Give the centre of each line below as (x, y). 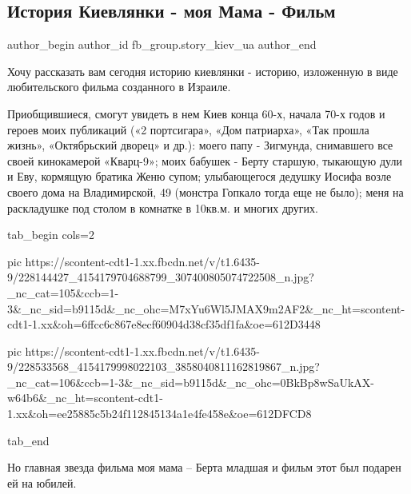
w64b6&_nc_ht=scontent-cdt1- (85, 398)
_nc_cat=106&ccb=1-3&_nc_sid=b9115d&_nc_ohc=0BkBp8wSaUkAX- (191, 382)
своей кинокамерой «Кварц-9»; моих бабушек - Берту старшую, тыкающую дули (205, 160)
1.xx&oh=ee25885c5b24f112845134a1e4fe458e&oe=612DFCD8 (160, 414)
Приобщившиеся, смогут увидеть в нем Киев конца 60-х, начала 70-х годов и (196, 113)
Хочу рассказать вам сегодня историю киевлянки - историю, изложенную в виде (203, 71)
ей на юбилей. (42, 482)
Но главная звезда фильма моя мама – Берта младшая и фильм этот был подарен (204, 467)
